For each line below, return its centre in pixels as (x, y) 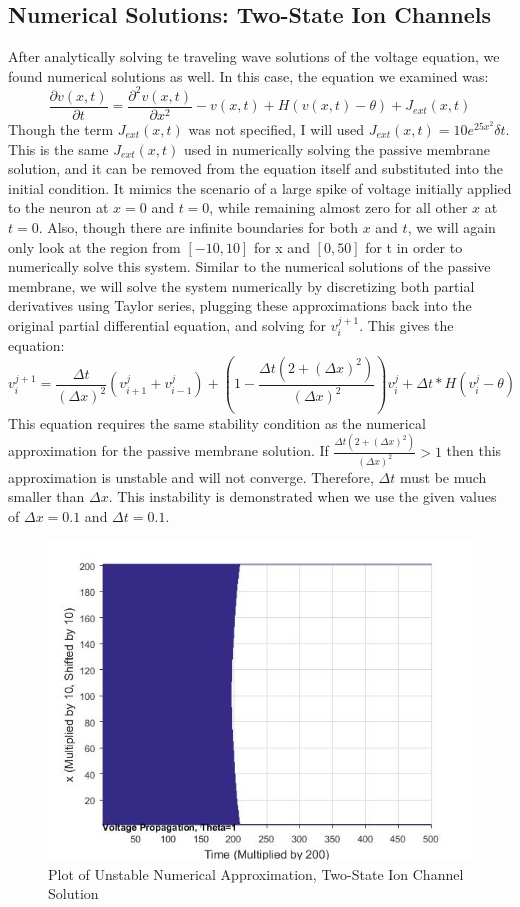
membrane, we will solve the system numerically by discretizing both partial (241, 285)
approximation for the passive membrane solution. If (168, 450)
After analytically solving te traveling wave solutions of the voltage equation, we (254, 56)
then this (474, 450)
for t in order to (414, 246)
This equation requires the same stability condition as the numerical (217, 422)
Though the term (61, 128)
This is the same (58, 148)
